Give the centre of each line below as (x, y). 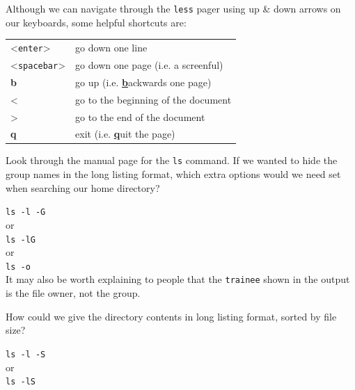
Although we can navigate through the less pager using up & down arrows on (173, 8)
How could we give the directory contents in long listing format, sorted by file (171, 316)
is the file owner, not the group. (73, 293)
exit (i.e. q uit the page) (125, 134)
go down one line (111, 48)
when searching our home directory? (83, 187)
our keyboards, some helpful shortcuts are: (96, 22)
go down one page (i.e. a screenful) (149, 64)
